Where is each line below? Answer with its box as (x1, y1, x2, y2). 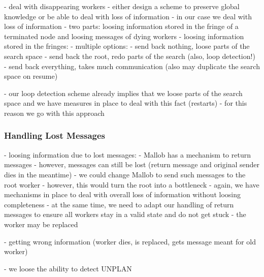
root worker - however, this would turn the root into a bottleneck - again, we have (4, 179, 259, 190)
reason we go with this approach (4, 107, 105, 118)
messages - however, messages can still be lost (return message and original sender (4, 159, 259, 170)
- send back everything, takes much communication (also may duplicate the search (4, 60, 260, 71)
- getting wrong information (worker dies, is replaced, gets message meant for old (4, 236, 256, 247)
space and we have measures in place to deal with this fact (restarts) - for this (4, 98, 247, 108)
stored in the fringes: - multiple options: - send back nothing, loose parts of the (4, 41, 250, 51)
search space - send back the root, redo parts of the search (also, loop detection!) (4, 50, 255, 61)
